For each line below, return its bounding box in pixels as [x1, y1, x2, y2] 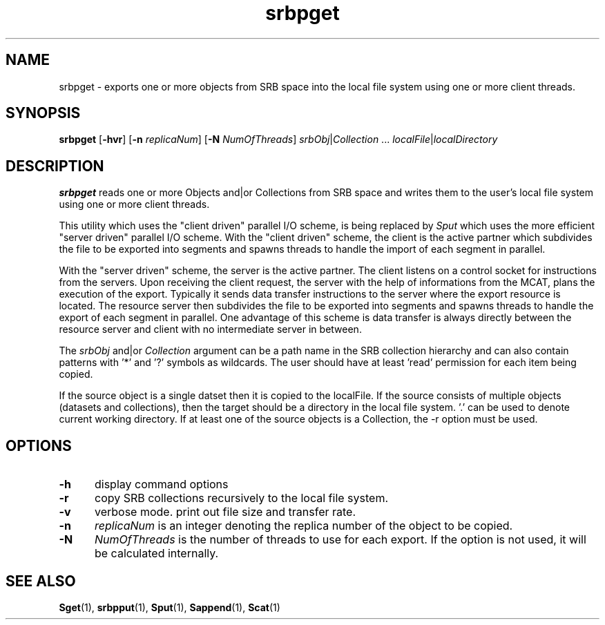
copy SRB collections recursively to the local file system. [94, 491, 388, 506]
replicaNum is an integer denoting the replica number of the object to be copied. [94, 519, 513, 533]
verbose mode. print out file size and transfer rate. [94, 505, 356, 519]
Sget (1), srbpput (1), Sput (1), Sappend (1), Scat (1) [59, 601, 280, 613]
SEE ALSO [6, 572, 76, 590]
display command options [94, 477, 229, 492]
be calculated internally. [94, 546, 219, 561]
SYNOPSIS [6, 104, 81, 122]
